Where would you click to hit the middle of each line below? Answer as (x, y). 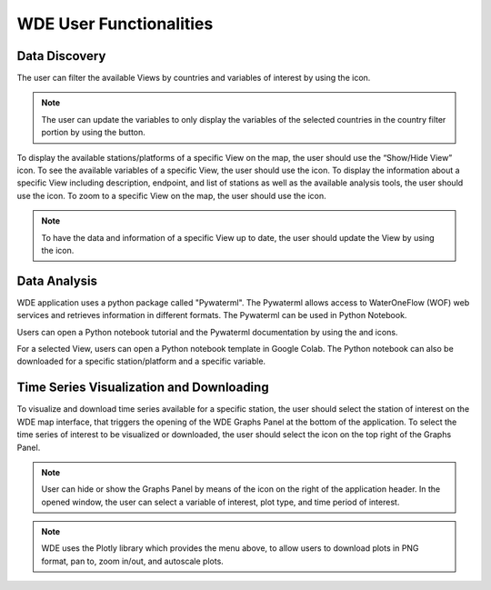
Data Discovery (61, 56)
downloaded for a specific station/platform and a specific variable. (141, 361)
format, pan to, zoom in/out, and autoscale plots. (133, 561)
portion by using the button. (93, 133)
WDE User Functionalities (115, 24)
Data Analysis (57, 280)
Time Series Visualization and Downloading (143, 388)
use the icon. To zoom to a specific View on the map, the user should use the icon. (171, 195)
